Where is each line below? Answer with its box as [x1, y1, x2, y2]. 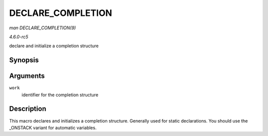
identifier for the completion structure [21, 92, 99, 98]
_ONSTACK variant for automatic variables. [9, 125, 97, 131]
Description [9, 105, 47, 113]
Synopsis [9, 56, 39, 65]
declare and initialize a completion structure [9, 43, 99, 49]
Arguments [9, 72, 45, 80]
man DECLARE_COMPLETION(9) [9, 25, 76, 31]
